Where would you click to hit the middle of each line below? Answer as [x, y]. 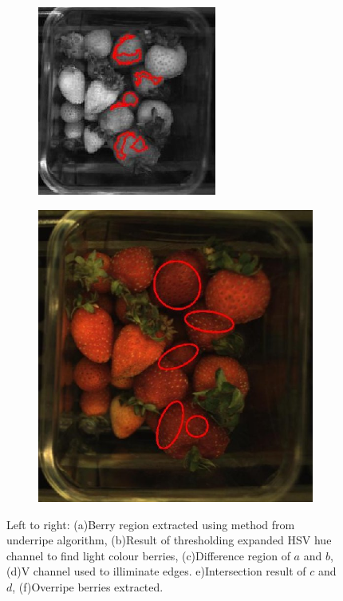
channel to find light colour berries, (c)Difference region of [148, 555]
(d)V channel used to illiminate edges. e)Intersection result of [156, 571]
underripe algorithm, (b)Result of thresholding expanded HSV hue [169, 540]
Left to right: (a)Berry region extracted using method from [151, 524]
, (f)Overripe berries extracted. [88, 587]
